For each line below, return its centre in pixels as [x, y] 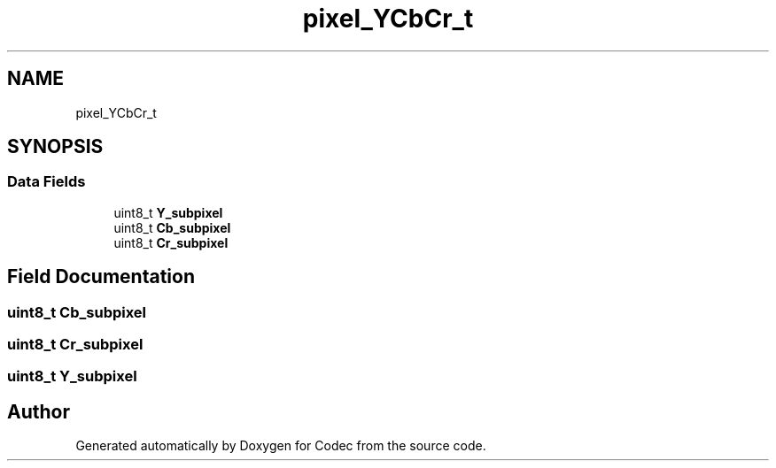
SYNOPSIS [55, 147]
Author [39, 411]
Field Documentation [101, 277]
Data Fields [47, 182]
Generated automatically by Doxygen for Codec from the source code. [281, 446]
